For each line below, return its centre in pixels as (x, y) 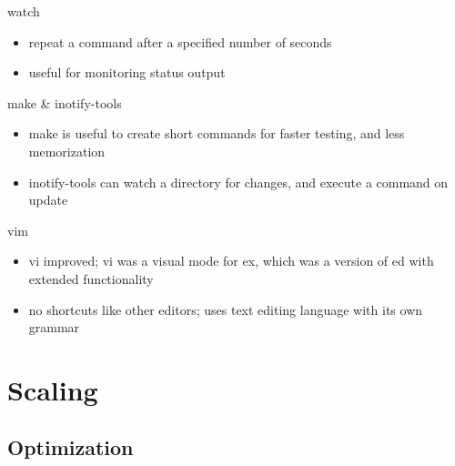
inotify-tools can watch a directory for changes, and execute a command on (238, 182)
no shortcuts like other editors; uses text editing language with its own (226, 309)
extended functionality (91, 278)
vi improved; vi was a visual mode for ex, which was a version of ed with (231, 261)
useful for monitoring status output (127, 72)
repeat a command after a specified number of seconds (180, 41)
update (48, 200)
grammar (54, 327)
